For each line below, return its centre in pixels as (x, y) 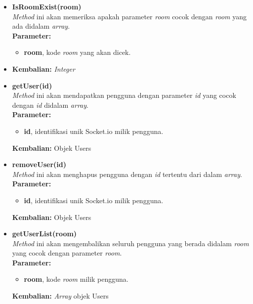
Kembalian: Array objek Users (60, 296)
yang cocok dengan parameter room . (67, 253)
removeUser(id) (39, 164)
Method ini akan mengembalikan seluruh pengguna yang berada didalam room (130, 243)
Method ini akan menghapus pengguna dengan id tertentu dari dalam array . (127, 174)
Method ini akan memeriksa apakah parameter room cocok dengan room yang (129, 16)
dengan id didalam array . (50, 105)
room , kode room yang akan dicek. (77, 52)
